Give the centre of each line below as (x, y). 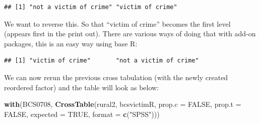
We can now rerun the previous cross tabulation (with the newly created (116, 77)
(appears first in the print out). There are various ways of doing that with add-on (130, 34)
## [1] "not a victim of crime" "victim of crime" (91, 7)
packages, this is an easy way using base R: (71, 43)
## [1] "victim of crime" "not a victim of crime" (102, 61)
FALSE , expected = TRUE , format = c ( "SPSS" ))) (82, 114)
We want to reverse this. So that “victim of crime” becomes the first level (117, 23)
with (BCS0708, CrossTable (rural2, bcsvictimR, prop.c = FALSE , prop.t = (123, 104)
